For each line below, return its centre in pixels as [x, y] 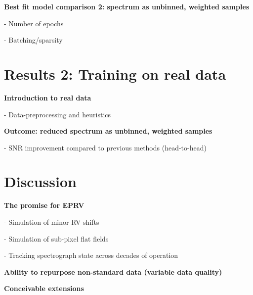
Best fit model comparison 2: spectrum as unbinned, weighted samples [127, 6]
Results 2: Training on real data [115, 74]
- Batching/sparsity [33, 40]
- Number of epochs [34, 23]
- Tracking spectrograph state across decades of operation [91, 255]
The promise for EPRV [44, 205]
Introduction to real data [48, 97]
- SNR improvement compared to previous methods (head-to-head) [105, 147]
